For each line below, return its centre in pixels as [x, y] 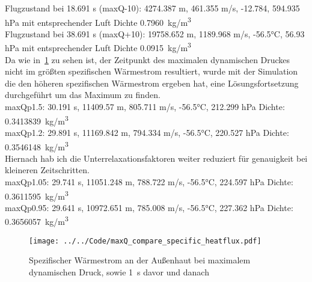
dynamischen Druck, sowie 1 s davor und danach [119, 271]
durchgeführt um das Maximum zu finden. [83, 95]
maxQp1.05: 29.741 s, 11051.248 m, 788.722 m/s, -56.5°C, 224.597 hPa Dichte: [149, 181]
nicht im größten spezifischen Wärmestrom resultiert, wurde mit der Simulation [151, 71]
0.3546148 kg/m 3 [37, 146]
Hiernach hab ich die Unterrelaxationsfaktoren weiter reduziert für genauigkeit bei [156, 158]
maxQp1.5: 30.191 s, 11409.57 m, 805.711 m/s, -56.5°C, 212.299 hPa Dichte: [145, 107]
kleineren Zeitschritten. [47, 170]
